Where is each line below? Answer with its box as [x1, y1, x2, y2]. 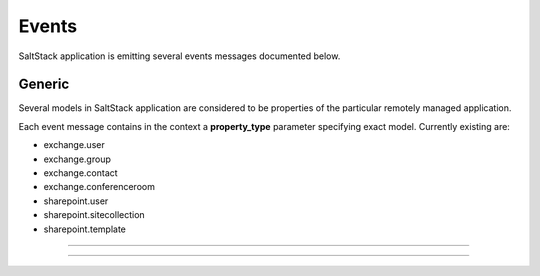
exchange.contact [43, 167, 119, 179]
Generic [18, 76, 70, 93]
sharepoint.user [43, 195, 109, 207]
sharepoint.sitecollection [43, 209, 145, 221]
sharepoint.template [43, 223, 127, 235]
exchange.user [43, 139, 105, 151]
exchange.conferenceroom [43, 181, 155, 193]
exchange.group [43, 153, 112, 165]
